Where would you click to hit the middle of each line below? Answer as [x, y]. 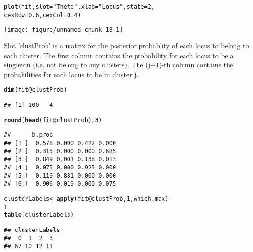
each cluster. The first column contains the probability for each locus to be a [119, 55]
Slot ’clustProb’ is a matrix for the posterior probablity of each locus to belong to [126, 45]
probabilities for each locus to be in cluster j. [71, 74]
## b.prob [29, 135]
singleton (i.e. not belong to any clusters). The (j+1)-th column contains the [119, 65]
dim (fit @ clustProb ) [35, 90]
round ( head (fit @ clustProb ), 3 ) [53, 120]
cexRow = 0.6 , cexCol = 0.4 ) [43, 15]
